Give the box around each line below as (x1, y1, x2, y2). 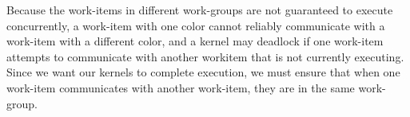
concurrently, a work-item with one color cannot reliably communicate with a (6, 17, 385, 33)
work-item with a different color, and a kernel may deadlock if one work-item (6, 33, 384, 49)
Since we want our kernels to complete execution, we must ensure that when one (6, 64, 400, 80)
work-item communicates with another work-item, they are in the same (6, 79, 355, 96)
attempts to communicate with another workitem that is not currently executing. (6, 48, 404, 64)
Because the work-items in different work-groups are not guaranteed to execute (6, 2, 393, 18)
